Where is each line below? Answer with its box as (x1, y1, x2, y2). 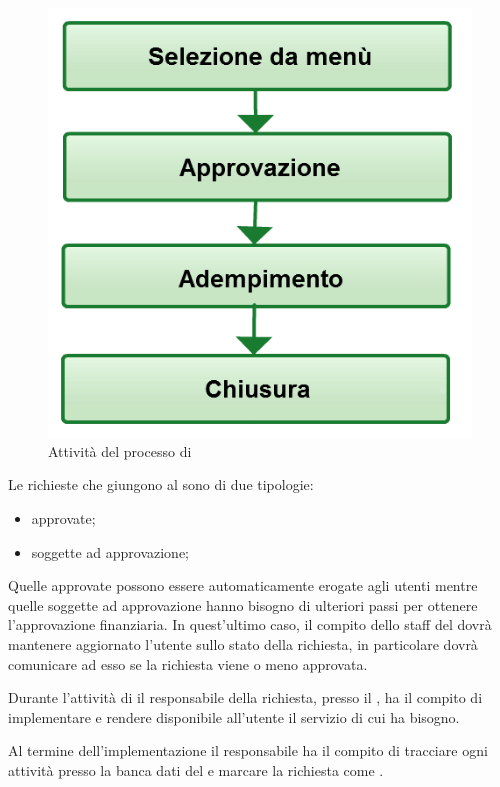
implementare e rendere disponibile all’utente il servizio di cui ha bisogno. (8, 706, 460, 727)
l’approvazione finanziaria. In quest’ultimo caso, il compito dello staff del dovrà (8, 614, 492, 635)
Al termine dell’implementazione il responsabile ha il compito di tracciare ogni (8, 740, 488, 761)
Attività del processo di (48, 440, 192, 461)
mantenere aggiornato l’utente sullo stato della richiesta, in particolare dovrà (8, 634, 478, 654)
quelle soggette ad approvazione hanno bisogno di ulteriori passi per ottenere (8, 594, 478, 615)
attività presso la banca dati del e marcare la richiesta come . (8, 759, 384, 780)
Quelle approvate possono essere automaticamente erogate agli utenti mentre (8, 575, 478, 596)
